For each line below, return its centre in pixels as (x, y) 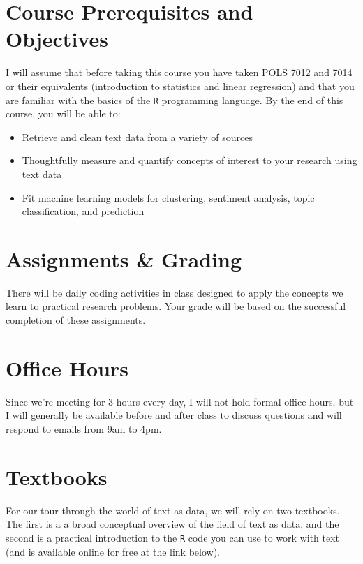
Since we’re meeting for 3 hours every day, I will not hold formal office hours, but (180, 401)
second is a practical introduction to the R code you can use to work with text (173, 537)
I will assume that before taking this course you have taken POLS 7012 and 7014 (179, 72)
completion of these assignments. (76, 320)
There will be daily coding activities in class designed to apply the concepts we (175, 292)
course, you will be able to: (63, 113)
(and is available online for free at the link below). (113, 551)
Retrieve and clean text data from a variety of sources (138, 136)
